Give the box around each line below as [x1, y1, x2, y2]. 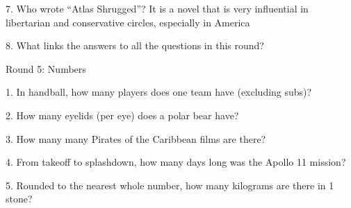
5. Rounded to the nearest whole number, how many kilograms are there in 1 [6, 177, 334, 192]
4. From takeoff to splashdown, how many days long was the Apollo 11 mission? [6, 155, 346, 169]
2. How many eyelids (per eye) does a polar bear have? [6, 107, 239, 122]
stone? [6, 191, 33, 206]
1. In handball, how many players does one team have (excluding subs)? [6, 85, 312, 99]
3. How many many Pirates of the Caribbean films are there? [6, 131, 266, 146]
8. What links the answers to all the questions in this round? [6, 38, 264, 53]
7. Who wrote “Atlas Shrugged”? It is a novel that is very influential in [6, 1, 309, 15]
